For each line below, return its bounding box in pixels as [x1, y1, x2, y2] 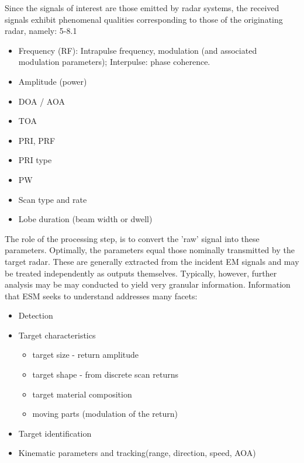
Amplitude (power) [18, 75, 87, 87]
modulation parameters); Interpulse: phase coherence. [18, 56, 210, 68]
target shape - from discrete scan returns [32, 368, 178, 381]
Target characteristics [18, 329, 96, 341]
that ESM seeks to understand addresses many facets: [5, 289, 198, 302]
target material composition [32, 388, 132, 400]
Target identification [18, 427, 92, 439]
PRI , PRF [18, 134, 56, 146]
